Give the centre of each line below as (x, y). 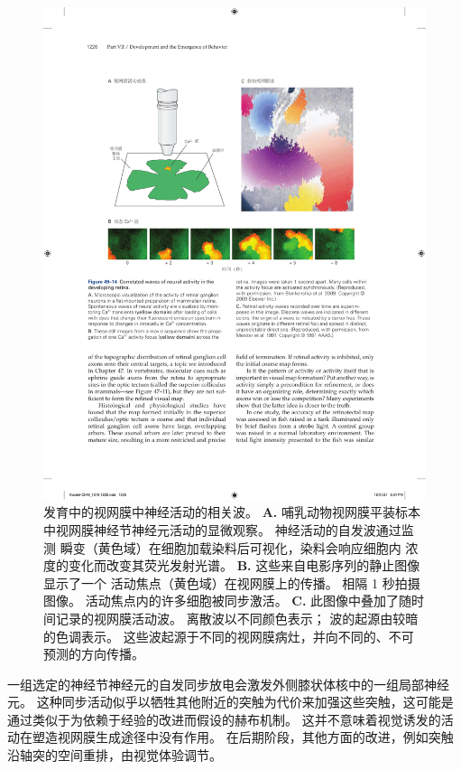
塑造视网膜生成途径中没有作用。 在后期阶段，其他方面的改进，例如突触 (243, 737)
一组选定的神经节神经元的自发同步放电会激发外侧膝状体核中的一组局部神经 (228, 684)
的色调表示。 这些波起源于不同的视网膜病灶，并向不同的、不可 (229, 636)
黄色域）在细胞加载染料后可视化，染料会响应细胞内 (249, 547)
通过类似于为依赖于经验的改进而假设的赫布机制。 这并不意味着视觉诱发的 (224, 719)
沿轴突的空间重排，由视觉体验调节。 (115, 755)
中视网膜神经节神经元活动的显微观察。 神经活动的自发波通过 (222, 529)
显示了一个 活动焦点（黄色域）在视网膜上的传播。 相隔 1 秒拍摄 (232, 582)
